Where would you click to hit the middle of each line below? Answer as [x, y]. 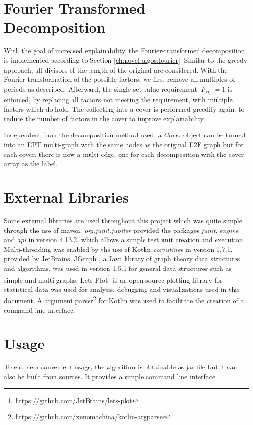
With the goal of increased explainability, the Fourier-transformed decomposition [125, 50]
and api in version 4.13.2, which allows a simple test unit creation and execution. [125, 240]
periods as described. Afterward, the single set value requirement [100, 88]
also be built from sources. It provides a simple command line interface [110, 376]
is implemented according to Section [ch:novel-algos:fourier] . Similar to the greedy [126, 60]
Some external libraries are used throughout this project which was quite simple [123, 220]
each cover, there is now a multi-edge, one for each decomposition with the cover [124, 154]
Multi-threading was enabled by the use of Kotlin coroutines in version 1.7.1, [118, 249]
